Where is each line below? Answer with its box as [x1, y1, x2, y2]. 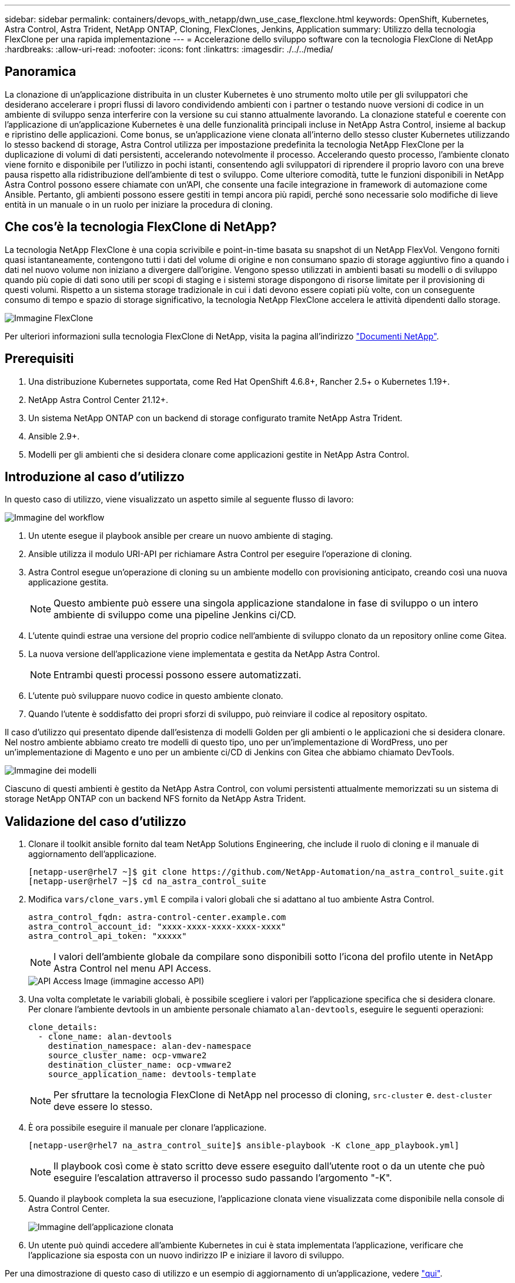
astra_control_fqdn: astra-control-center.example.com [28, 912, 286, 922]
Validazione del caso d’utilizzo [5, 814, 186, 829]
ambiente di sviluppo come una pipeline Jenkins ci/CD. [53, 609, 296, 621]
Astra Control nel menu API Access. [53, 962, 212, 975]
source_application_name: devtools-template [48, 1069, 256, 1079]
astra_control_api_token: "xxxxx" [28, 931, 187, 941]
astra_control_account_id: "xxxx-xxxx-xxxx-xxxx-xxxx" [28, 922, 286, 932]
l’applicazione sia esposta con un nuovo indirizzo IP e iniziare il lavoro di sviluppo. [28, 1250, 345, 1261]
